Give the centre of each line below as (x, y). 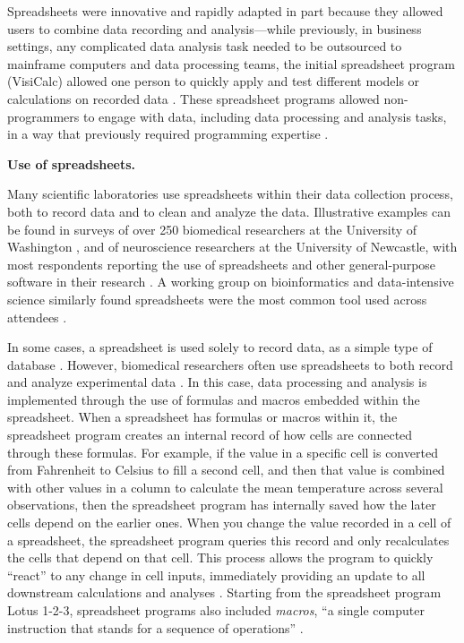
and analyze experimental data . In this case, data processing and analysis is (217, 382)
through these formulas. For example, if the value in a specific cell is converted (223, 452)
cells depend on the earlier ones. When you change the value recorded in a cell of (229, 523)
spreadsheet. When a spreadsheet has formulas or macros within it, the (202, 417)
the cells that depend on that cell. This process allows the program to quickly (220, 557)
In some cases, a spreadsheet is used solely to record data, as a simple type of (220, 347)
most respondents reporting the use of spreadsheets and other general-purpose (222, 264)
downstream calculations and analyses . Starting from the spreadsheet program (224, 592)
